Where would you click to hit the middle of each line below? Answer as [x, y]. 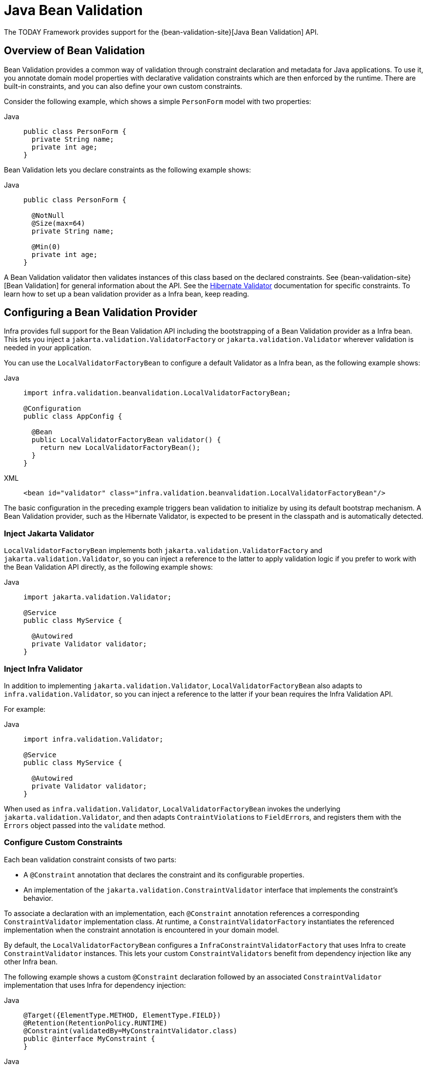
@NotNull [48, 215]
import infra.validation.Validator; [93, 739]
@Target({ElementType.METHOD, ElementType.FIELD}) [122, 1015]
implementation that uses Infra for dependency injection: [95, 985]
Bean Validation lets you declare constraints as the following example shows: [128, 170]
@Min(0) [46, 246]
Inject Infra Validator [43, 669]
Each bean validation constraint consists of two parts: [90, 859]
